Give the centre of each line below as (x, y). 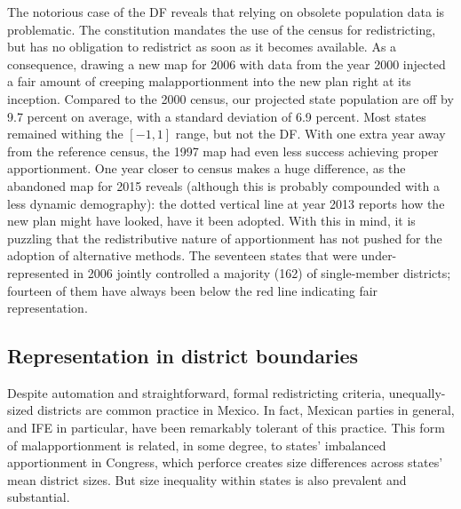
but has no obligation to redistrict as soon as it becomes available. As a (202, 47)
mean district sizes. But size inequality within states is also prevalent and (207, 479)
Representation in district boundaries (183, 356)
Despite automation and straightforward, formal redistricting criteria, (196, 392)
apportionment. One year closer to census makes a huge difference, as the (207, 168)
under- (379, 255)
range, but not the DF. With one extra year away (310, 134)
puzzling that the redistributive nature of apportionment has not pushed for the (225, 238)
